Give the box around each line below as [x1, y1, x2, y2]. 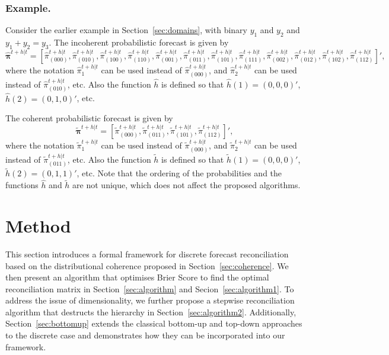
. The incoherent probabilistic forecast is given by [49, 36, 229, 49]
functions [5, 179, 39, 191]
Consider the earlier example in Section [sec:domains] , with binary [5, 24, 247, 36]
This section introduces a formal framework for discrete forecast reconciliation [5, 247, 289, 260]
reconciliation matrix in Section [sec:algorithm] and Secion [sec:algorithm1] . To [5, 282, 294, 295]
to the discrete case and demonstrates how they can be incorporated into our [5, 329, 285, 341]
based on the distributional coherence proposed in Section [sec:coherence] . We [5, 259, 289, 272]
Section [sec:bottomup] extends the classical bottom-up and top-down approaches [5, 317, 302, 330]
